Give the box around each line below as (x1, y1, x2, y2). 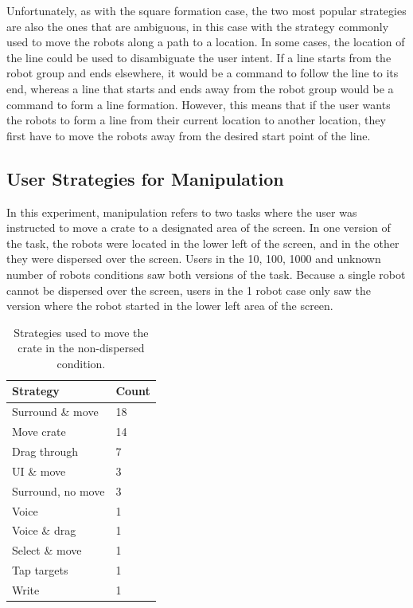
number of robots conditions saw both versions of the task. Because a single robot (6, 265, 406, 282)
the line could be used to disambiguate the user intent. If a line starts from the (6, 49, 392, 65)
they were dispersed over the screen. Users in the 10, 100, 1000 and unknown (6, 250, 381, 267)
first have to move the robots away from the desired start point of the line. (6, 127, 371, 143)
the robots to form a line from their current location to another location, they (6, 112, 386, 128)
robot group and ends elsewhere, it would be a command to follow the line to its (6, 65, 399, 81)
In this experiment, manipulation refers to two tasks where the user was (6, 203, 357, 220)
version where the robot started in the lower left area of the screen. (6, 297, 333, 314)
